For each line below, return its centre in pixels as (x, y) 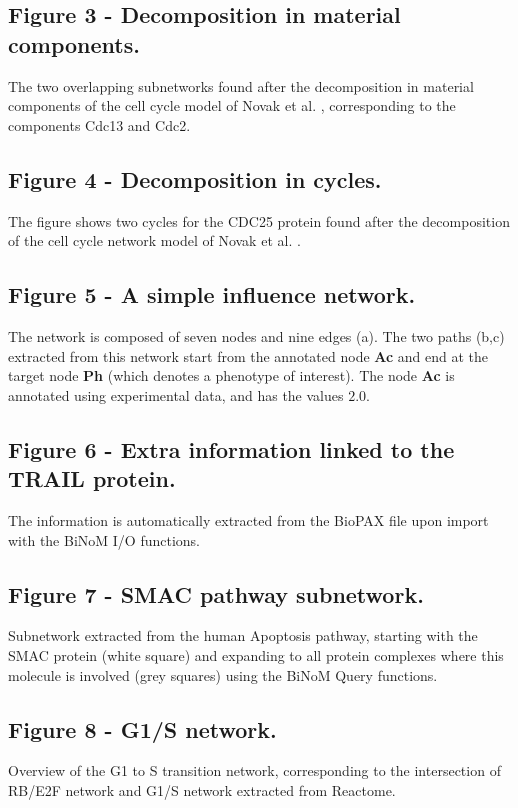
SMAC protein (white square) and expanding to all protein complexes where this (256, 654)
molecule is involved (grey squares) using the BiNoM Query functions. (223, 674)
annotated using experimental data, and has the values (176, 394)
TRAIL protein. (92, 478)
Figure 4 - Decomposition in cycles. (195, 178)
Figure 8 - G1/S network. (142, 728)
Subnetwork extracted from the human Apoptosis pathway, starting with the (243, 635)
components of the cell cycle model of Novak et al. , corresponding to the (232, 105)
